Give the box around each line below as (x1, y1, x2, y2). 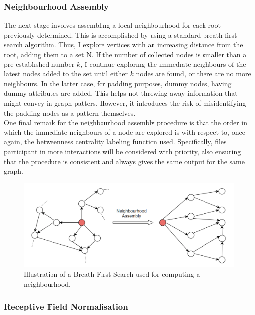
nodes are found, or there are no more (136, 68, 251, 79)
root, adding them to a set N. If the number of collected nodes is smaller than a (4, 49, 247, 59)
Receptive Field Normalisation (4, 300, 128, 312)
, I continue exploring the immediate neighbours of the (80, 59, 246, 69)
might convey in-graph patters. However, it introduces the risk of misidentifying (4, 97, 246, 108)
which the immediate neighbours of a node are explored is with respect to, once (4, 126, 245, 137)
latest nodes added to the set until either (4, 68, 128, 79)
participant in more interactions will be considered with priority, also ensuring (4, 146, 241, 156)
